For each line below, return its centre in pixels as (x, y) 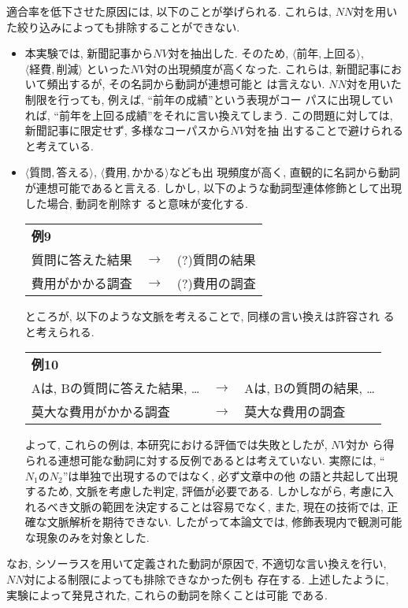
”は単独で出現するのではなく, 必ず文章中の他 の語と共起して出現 (230, 475)
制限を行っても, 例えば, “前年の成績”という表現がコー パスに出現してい (209, 99)
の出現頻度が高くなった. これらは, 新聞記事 (269, 68)
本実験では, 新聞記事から (89, 53)
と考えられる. (59, 331)
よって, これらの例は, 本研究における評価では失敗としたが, (176, 445)
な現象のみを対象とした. (87, 537)
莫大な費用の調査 (295, 412)
